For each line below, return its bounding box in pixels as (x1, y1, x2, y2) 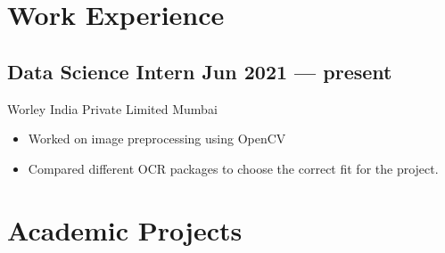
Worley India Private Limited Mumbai (7, 99, 218, 118)
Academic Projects (7, 211, 243, 248)
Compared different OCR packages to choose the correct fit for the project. (28, 159, 439, 177)
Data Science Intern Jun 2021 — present (7, 57, 392, 85)
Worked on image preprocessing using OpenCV (28, 129, 286, 148)
